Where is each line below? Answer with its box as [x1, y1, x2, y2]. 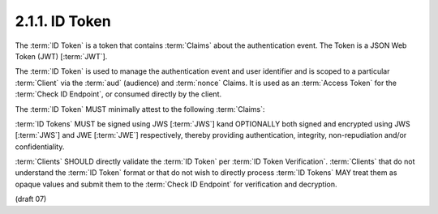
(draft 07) [15, 195, 47, 204]
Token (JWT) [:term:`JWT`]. [15, 51, 108, 61]
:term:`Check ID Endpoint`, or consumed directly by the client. [15, 89, 222, 99]
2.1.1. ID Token [15, 12, 111, 30]
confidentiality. [15, 142, 65, 152]
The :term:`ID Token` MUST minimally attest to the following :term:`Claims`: [15, 104, 265, 113]
